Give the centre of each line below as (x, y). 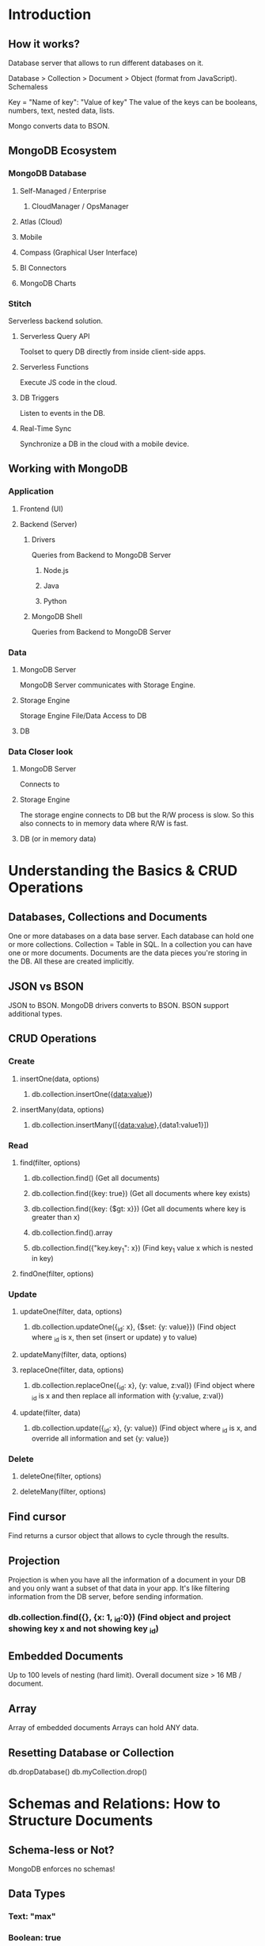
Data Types (37, 1894)
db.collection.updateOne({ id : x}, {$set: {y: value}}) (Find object (134, 1328)
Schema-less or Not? (61, 1850)
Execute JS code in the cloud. (68, 382)
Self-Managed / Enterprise (63, 190)
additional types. (36, 1014)
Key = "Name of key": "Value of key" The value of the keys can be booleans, (133, 102)
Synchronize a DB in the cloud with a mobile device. (104, 444)
